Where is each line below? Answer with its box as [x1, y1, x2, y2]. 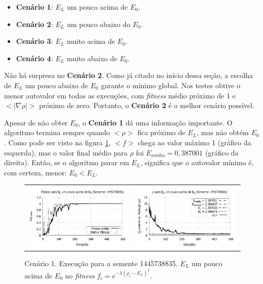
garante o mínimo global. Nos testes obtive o [101, 80, 241, 90]
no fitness [65, 270, 95, 280]
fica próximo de [137, 127, 186, 138]
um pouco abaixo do [67, 18, 130, 29]
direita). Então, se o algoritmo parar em [4, 157, 129, 168]
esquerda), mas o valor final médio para [4, 147, 128, 158]
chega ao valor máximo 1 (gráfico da [138, 137, 251, 147]
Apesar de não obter [4, 117, 68, 127]
